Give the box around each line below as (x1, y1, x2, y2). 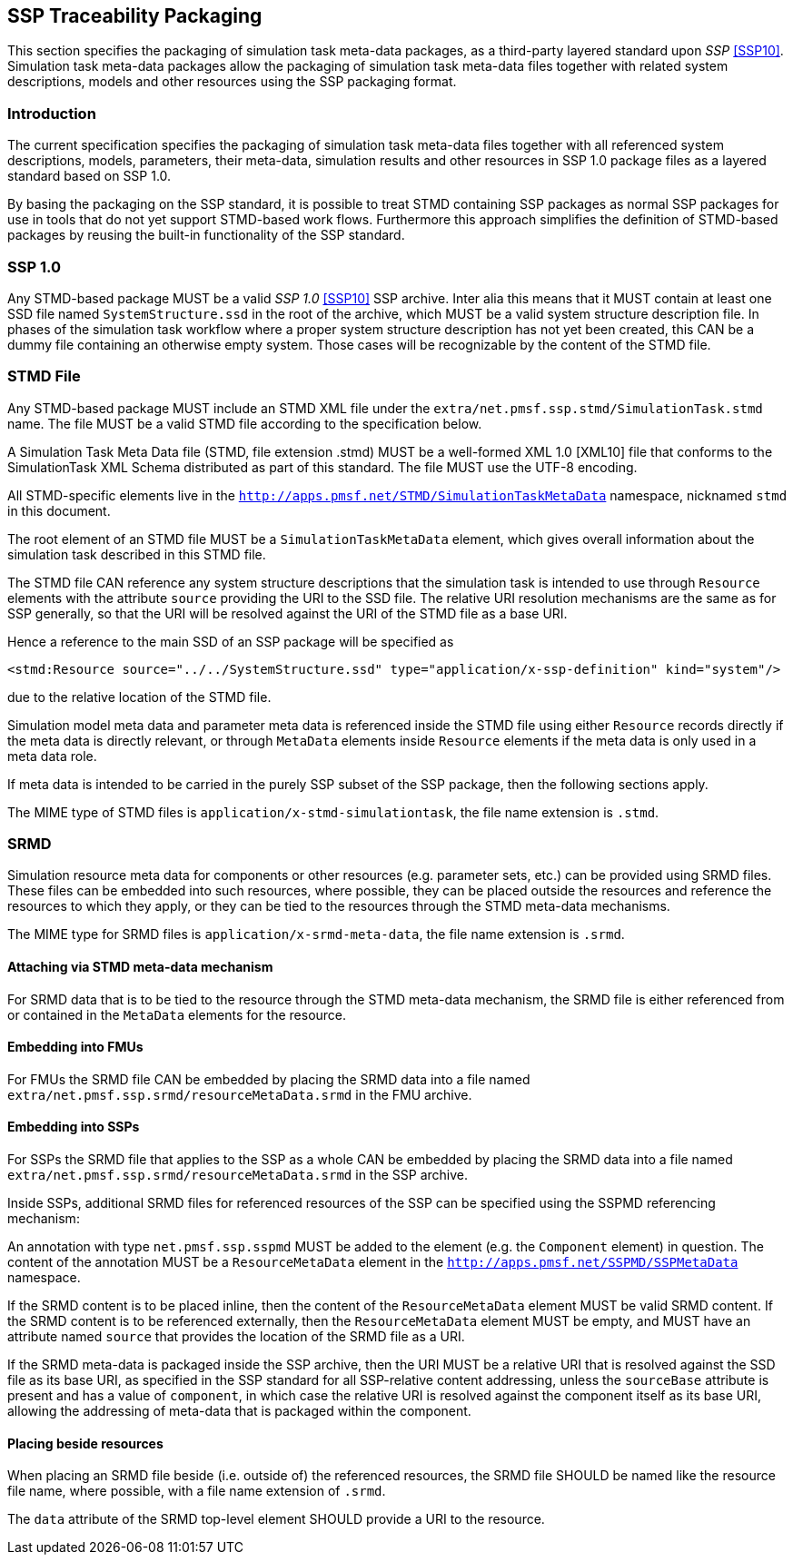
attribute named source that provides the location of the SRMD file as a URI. (7, 1329, 465, 1345)
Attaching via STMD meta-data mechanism (7, 959, 273, 975)
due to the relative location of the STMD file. (7, 688, 272, 705)
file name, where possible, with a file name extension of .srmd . (7, 1483, 386, 1499)
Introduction (7, 104, 96, 123)
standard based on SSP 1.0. (7, 168, 172, 184)
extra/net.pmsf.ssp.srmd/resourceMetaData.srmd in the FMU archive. (7, 1086, 472, 1102)
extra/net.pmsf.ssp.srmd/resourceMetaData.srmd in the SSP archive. (7, 1167, 468, 1183)
